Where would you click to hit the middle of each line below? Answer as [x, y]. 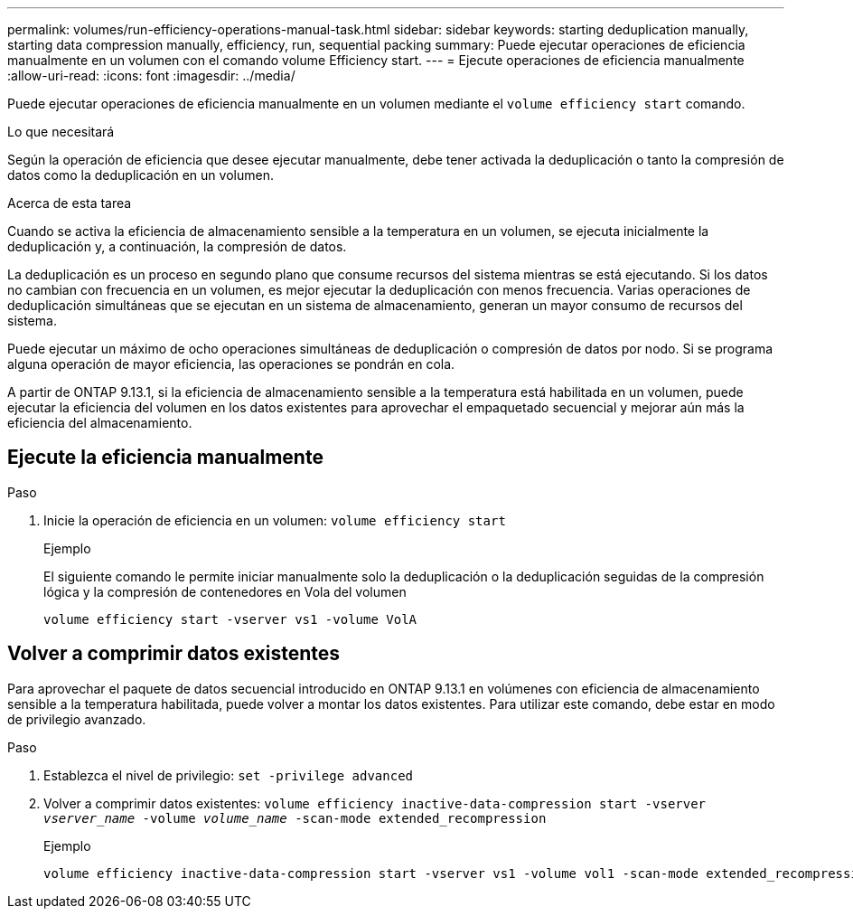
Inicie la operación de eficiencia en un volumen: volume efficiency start [275, 520]
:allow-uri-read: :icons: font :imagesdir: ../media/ [151, 76]
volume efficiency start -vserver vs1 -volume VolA [230, 619]
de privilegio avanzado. [77, 719]
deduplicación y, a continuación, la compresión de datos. [177, 246]
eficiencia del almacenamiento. [100, 423]
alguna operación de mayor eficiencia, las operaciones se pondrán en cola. [231, 364]
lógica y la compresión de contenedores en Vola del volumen [225, 591]
